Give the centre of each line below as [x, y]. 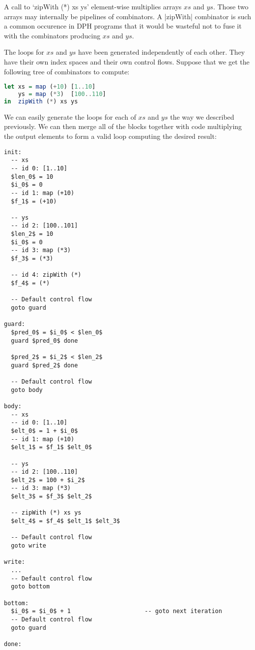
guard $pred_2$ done [44, 365]
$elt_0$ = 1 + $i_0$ [44, 431]
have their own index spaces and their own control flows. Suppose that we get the [127, 61]
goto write [28, 546]
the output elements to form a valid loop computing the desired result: [110, 136]
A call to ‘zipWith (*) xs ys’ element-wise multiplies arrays [93, 6]
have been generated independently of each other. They [162, 52]
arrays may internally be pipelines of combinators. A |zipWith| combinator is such [128, 16]
